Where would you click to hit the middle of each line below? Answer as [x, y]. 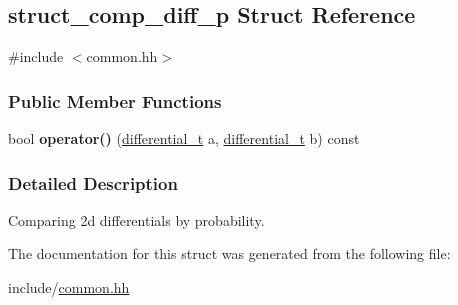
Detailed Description [93, 182]
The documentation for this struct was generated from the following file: [229, 253]
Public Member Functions [115, 100]
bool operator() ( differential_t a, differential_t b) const [184, 138]
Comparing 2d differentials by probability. [136, 219]
